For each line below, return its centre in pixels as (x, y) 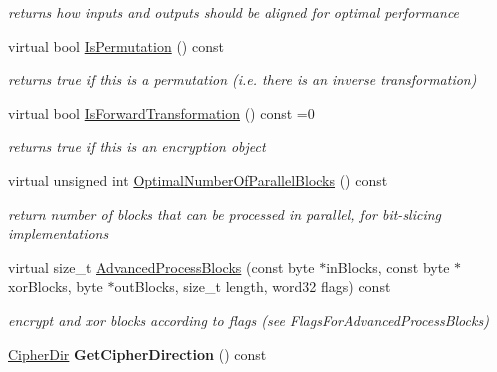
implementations (58, 233)
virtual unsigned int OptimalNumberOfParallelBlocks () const (198, 179)
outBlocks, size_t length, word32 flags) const (252, 286)
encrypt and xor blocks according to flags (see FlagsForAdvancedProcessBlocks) (248, 319)
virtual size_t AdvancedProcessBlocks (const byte (161, 266)
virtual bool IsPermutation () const (116, 45)
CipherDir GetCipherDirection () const (137, 353)
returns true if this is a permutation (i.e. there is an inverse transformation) (242, 79)
